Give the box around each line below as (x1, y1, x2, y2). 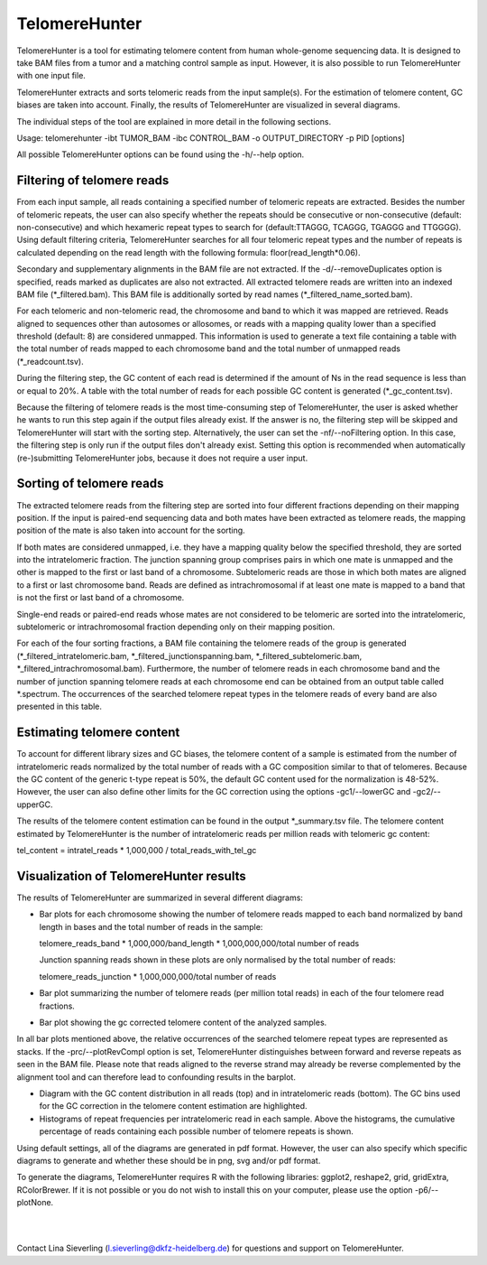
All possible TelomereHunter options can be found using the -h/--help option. (16, 149, 305, 160)
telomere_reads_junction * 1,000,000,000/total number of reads (39, 971, 277, 981)
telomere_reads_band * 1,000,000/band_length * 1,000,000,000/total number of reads (39, 938, 360, 949)
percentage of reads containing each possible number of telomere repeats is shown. (39, 1126, 354, 1137)
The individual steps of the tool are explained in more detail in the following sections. (16, 116, 332, 126)
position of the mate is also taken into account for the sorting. (16, 525, 245, 536)
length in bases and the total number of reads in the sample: (39, 921, 263, 932)
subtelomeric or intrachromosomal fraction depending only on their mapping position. (16, 621, 335, 632)
